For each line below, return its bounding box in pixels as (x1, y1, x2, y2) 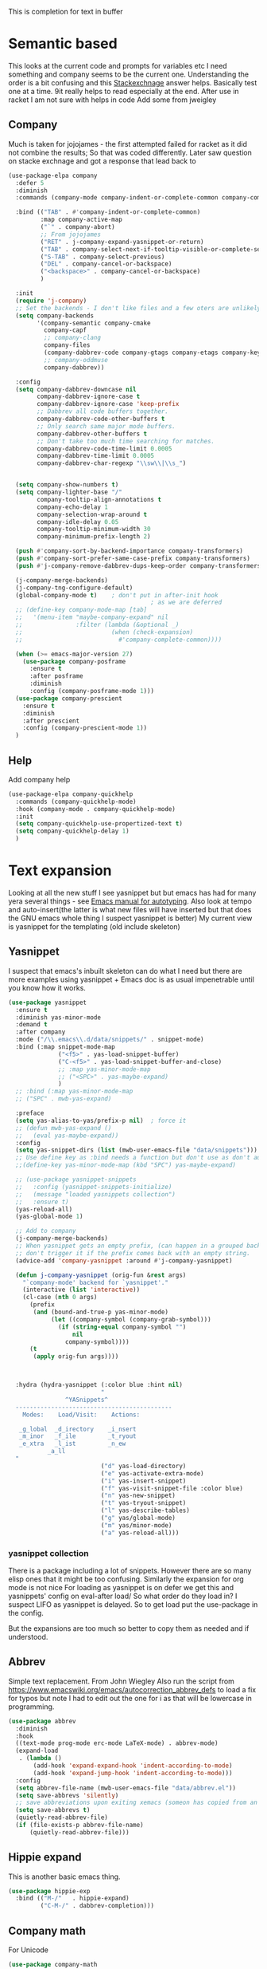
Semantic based (8, 35, 118, 53)
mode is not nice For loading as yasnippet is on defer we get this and (8, 1582, 234, 1592)
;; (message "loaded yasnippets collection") (15, 1190, 176, 1199)
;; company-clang (43, 334, 102, 342)
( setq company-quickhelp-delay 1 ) (15, 827, 130, 836)
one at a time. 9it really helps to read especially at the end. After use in (8, 86, 240, 96)
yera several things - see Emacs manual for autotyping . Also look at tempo (8, 896, 253, 906)
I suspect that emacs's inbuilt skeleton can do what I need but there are (8, 966, 242, 975)
